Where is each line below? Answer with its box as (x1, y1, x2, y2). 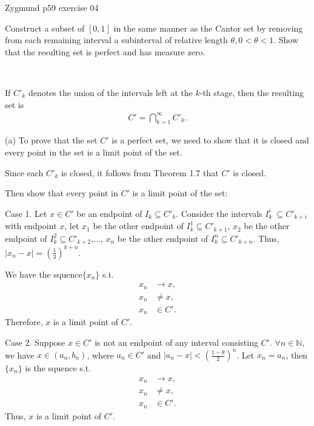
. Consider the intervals (176, 207, 262, 219)
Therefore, (5, 315, 43, 328)
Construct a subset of (5, 21, 85, 34)
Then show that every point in (5, 187, 118, 199)
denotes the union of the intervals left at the (28, 86, 193, 98)
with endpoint (5, 219, 57, 232)
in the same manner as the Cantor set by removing (113, 21, 303, 34)
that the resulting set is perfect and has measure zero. (5, 45, 205, 58)
